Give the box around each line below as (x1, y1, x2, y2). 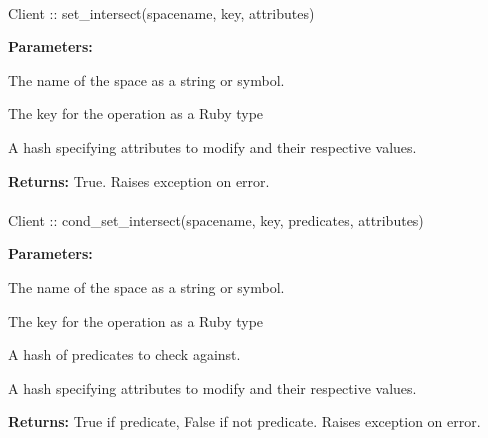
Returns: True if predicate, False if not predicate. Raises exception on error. (8, 411, 481, 432)
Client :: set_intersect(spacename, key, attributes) (8, 2, 315, 23)
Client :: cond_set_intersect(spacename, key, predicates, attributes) (8, 209, 424, 230)
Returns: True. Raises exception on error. (8, 170, 270, 191)
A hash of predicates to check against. (8, 344, 241, 365)
